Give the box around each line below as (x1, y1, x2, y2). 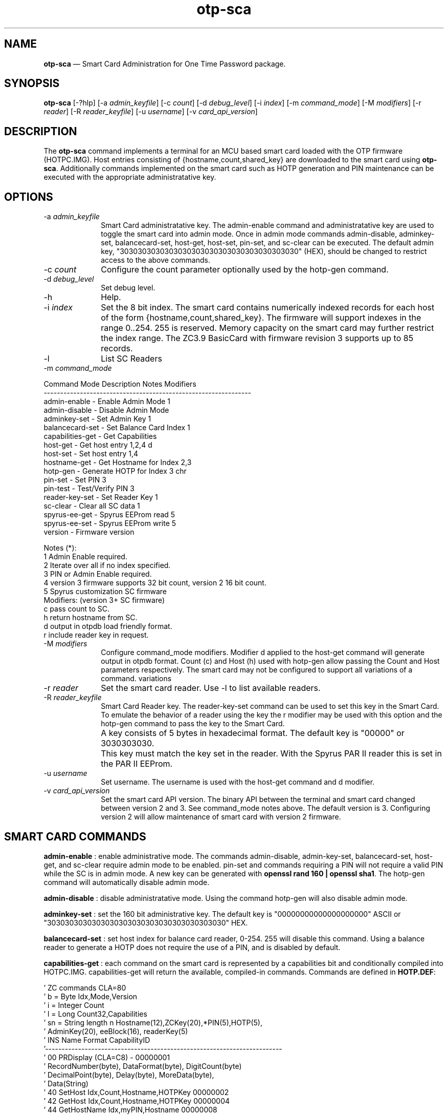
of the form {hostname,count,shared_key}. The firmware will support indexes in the (101, 312, 421, 323)
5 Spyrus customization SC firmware (43, 587, 167, 596)
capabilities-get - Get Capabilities (43, 432, 157, 441)
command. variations (101, 674, 172, 683)
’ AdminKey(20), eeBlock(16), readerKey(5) (43, 1026, 188, 1036)
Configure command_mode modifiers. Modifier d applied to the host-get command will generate (101, 648, 425, 657)
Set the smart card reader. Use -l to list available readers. (101, 683, 321, 693)
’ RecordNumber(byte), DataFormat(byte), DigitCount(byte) (43, 1061, 242, 1070)
